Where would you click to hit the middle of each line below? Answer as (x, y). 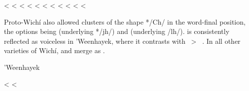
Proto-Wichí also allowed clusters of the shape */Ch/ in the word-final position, (125, 21)
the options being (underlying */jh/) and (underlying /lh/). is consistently (117, 31)
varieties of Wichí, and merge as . (54, 50)
